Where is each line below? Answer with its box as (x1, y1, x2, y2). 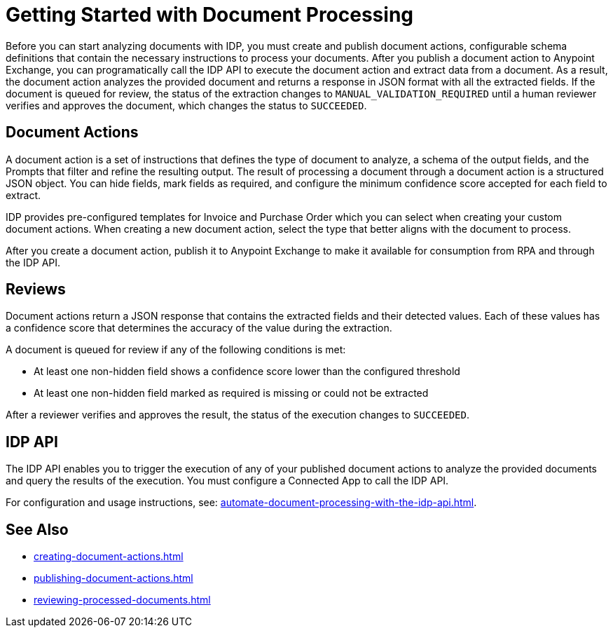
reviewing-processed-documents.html (34, 594, 211, 606)
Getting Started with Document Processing (6, 3, 413, 27)
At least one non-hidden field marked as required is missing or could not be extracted (34, 387, 429, 400)
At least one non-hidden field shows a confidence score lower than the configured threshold (34, 365, 460, 378)
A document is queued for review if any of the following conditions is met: (6, 343, 346, 356)
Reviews (6, 280, 66, 299)
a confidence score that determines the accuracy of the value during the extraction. (6, 322, 392, 334)
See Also (6, 520, 69, 538)
